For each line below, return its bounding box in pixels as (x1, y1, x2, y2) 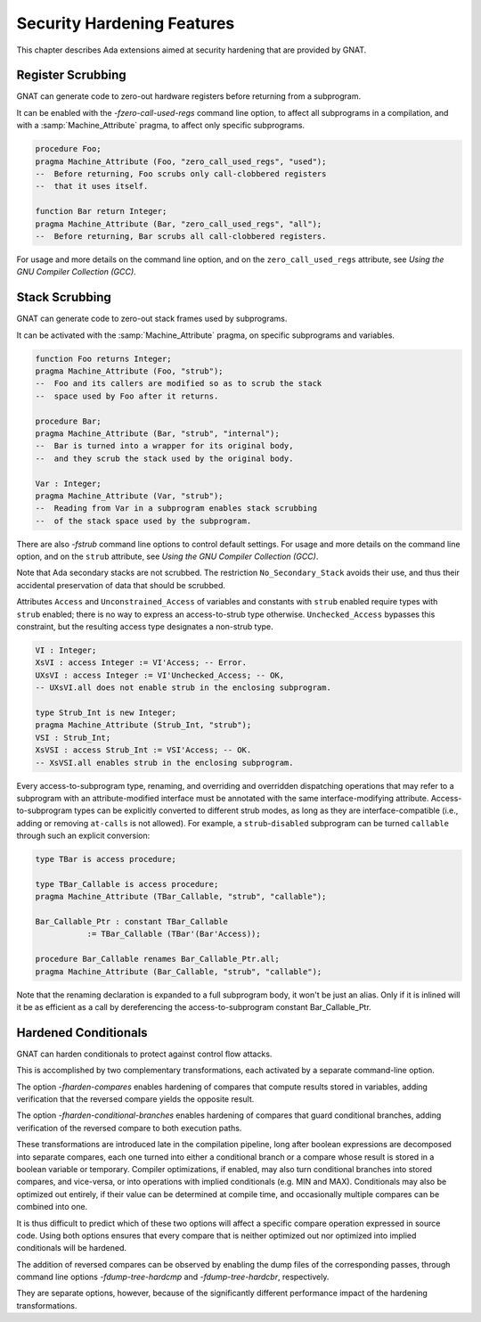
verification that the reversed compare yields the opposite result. (16, 1094, 255, 1104)
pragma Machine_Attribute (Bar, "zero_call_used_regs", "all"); (35, 218, 322, 229)
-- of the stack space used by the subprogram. (35, 515, 252, 526)
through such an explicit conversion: (16, 830, 151, 842)
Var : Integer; (35, 478, 102, 489)
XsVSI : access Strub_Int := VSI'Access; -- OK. (35, 745, 252, 755)
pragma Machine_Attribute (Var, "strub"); (35, 490, 224, 501)
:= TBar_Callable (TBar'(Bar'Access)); (86, 929, 262, 940)
